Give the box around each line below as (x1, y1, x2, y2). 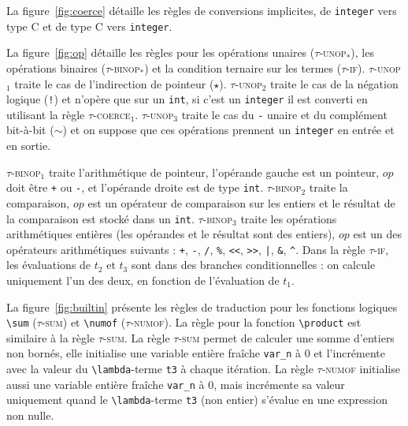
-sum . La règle (102, 329, 170, 346)
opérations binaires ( (6, 59, 106, 76)
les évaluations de (6, 256, 91, 273)
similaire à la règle (6, 329, 95, 346)
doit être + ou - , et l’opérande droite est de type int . (6, 179, 264, 196)
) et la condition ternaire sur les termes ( (144, 59, 342, 76)
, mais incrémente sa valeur (213, 376, 345, 392)
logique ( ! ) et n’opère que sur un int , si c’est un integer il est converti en (6, 91, 368, 107)
